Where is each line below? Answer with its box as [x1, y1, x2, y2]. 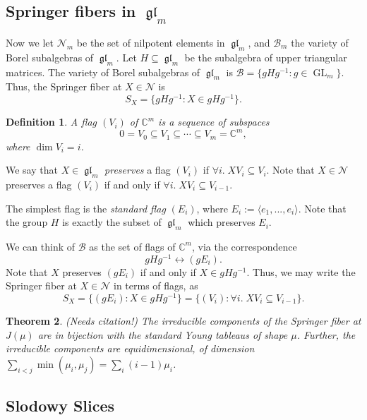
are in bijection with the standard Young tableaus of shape [37, 327, 288, 342]
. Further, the [296, 327, 356, 342]
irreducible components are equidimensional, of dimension [6, 341, 255, 356]
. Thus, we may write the [246, 264, 356, 279]
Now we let [6, 35, 54, 49]
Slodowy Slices [6, 395, 115, 416]
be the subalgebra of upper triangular [184, 49, 347, 64]
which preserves [188, 215, 255, 229]
